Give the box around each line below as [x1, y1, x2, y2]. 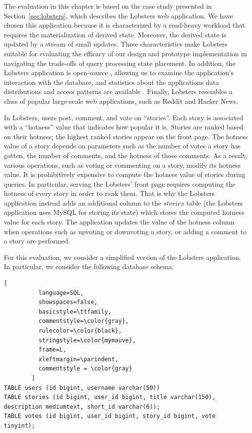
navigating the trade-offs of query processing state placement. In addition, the [4, 58, 236, 68]
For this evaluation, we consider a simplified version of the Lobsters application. [4, 252, 241, 262]
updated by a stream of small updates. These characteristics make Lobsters [4, 39, 228, 49]
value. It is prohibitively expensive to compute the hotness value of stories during [4, 169, 245, 179]
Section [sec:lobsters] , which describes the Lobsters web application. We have [4, 10, 233, 20]
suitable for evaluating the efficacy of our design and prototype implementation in [4, 48, 247, 58]
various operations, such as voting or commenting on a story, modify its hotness [4, 160, 241, 170]
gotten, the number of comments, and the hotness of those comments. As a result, [4, 150, 248, 160]
